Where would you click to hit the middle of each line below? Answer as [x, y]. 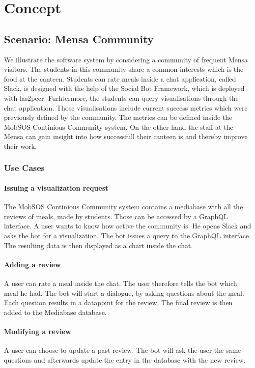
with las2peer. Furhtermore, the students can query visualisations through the [121, 98]
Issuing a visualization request [56, 187]
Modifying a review [38, 331]
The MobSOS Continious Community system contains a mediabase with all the [124, 207]
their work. [20, 146]
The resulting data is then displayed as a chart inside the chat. [99, 245]
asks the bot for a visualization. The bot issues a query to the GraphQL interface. [127, 235]
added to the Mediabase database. [55, 312]
